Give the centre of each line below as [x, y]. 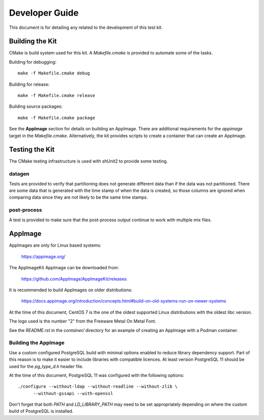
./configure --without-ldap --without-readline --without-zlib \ [98, 386]
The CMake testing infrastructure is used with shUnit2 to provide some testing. [88, 161]
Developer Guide [44, 13]
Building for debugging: [33, 62]
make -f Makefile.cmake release [56, 96]
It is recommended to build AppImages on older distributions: [71, 290]
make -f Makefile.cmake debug [54, 73]
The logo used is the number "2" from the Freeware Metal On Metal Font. [83, 321]
